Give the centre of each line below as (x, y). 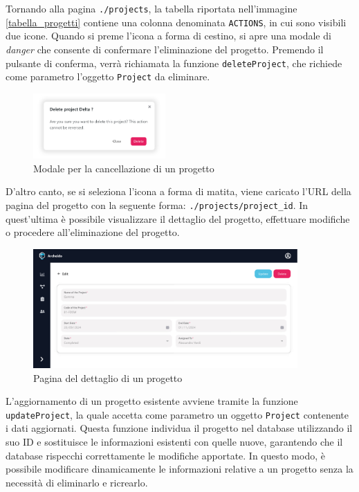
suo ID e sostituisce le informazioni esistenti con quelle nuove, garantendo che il (174, 442)
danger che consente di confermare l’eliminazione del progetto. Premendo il (165, 49)
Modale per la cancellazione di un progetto (124, 168)
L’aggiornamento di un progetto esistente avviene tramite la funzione (152, 401)
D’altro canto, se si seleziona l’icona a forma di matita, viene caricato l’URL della (178, 191)
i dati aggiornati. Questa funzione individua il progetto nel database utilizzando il (179, 428)
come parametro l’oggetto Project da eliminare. (108, 76)
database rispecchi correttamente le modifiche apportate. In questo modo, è (165, 455)
